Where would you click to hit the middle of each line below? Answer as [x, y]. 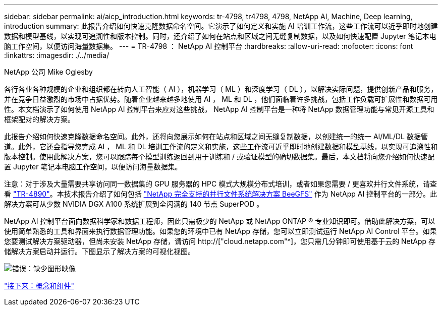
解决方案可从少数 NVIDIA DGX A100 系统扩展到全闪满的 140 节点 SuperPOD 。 [134, 204]
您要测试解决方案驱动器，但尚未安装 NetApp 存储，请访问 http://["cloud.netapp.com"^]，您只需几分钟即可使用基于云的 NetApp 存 [220, 241]
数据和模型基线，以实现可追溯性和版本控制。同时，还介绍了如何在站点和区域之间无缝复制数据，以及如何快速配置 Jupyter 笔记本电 [220, 36]
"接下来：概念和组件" [39, 286]
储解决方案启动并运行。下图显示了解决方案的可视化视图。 [99, 251]
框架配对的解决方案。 [39, 119]
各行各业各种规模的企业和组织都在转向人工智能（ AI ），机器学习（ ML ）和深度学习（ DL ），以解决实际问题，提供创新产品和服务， [221, 89]
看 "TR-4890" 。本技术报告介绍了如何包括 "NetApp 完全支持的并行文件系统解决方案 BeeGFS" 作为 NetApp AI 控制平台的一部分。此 [221, 194]
